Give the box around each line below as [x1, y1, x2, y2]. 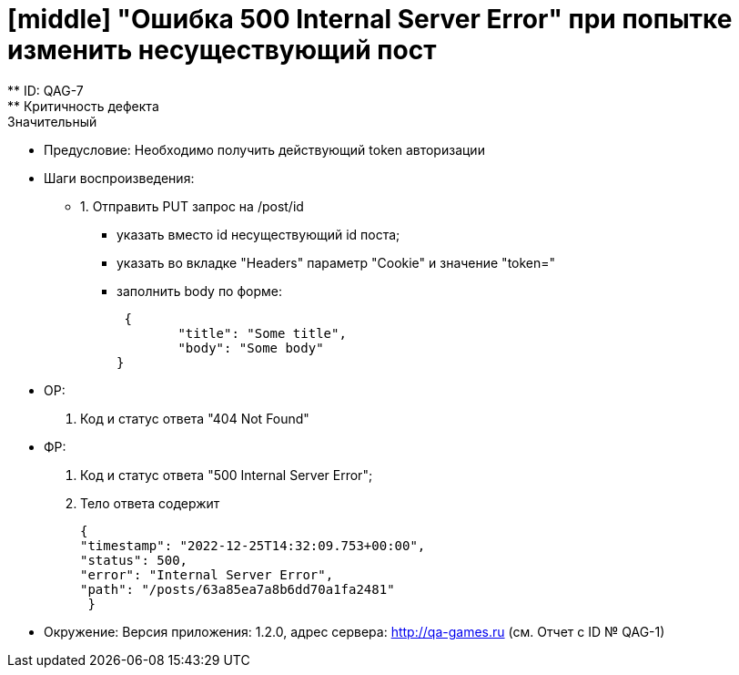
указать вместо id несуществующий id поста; [116, 226, 400, 242]
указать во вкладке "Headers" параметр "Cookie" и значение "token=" [116, 254, 556, 271]
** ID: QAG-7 [7, 82, 84, 98]
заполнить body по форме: [116, 282, 283, 299]
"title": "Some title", [177, 325, 347, 341]
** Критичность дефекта [7, 97, 159, 114]
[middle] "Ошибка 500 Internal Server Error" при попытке [7, 4, 733, 35]
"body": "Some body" [177, 340, 324, 355]
